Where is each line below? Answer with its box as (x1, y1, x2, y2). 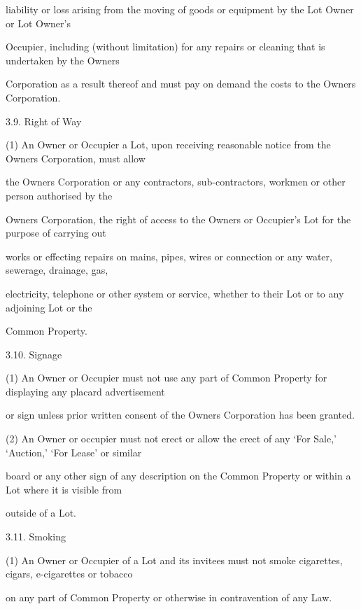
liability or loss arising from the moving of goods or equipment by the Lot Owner (6, 2, 354, 16)
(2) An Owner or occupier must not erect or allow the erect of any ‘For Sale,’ (6, 431, 337, 446)
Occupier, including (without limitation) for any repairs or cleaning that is (6, 39, 325, 54)
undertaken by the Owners (6, 52, 120, 67)
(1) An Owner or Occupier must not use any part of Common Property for (6, 370, 327, 385)
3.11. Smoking (6, 529, 66, 544)
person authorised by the (6, 188, 113, 202)
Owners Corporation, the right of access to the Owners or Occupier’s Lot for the (6, 211, 351, 226)
